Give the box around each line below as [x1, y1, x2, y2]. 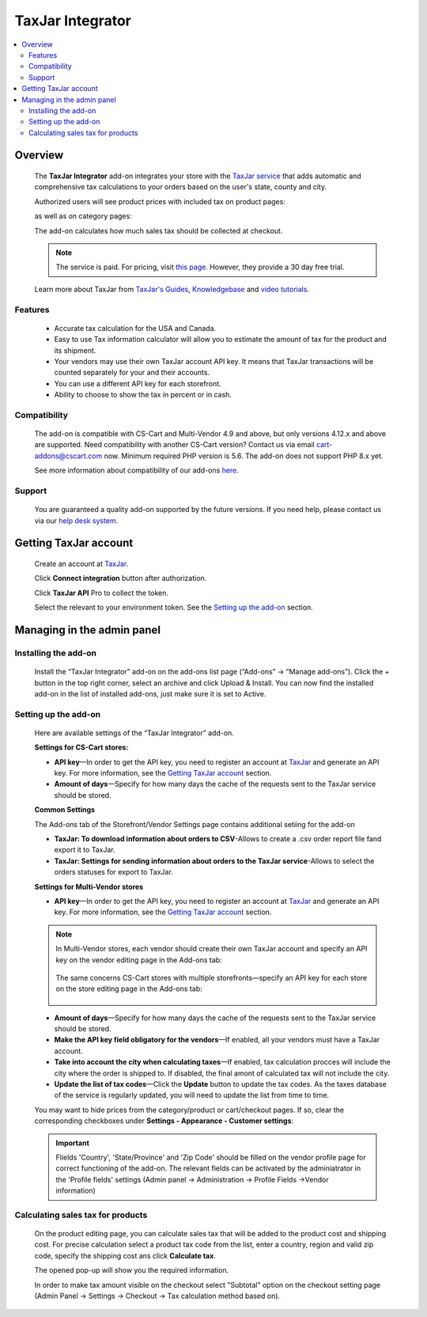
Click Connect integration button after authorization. [34, 574, 207, 583]
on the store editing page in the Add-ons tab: [55, 984, 202, 993]
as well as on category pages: [34, 211, 132, 221]
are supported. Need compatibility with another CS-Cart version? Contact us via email [34, 440, 316, 450]
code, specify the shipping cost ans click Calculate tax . [34, 1251, 217, 1260]
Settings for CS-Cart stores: [34, 742, 129, 752]
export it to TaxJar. [54, 845, 115, 855]
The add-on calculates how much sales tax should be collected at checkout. [34, 226, 283, 235]
